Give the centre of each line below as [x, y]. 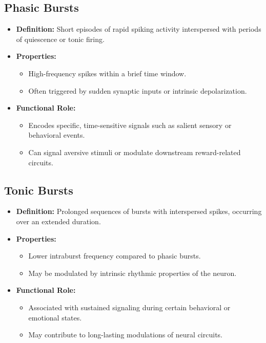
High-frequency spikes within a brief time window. [107, 73]
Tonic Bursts [39, 190]
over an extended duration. [58, 221]
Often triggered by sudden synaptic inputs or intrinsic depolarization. [138, 90]
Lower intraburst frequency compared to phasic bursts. [115, 256]
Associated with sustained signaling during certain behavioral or [129, 307]
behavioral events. [57, 135]
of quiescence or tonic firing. [60, 39]
